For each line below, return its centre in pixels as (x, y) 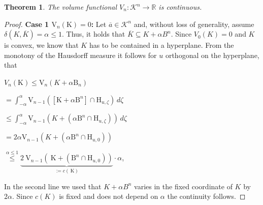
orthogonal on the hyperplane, (212, 55)
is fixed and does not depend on (109, 196)
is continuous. (180, 7)
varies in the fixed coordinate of (183, 186)
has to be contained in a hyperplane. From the (161, 45)
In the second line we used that (53, 186)
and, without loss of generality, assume (194, 24)
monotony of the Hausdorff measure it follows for (80, 55)
